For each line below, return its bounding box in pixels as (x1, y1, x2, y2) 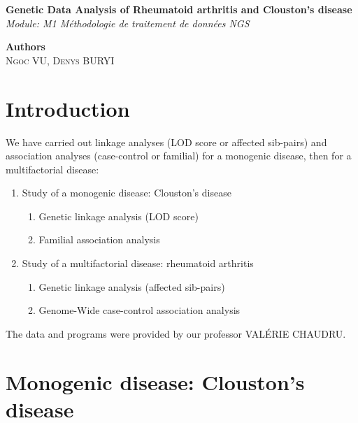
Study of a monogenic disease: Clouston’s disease (22, 185, 231, 200)
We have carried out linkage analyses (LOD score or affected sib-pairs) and (6, 134, 327, 149)
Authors (6, 39, 45, 54)
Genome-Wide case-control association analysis (38, 303, 241, 317)
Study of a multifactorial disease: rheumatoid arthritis (22, 256, 254, 271)
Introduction (6, 94, 130, 122)
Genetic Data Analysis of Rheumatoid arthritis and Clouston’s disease (6, 2, 352, 16)
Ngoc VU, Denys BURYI (6, 52, 115, 67)
